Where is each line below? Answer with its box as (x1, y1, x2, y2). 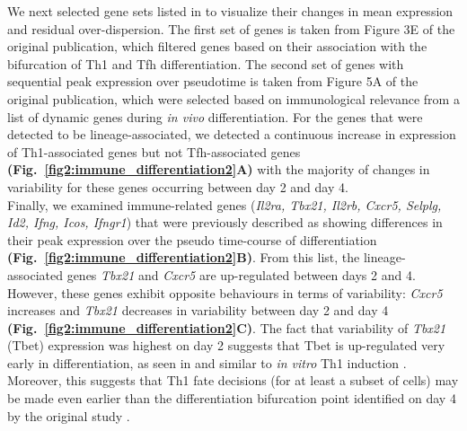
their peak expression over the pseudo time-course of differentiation (7, 230, 377, 249)
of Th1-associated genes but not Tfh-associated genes (7, 142, 301, 161)
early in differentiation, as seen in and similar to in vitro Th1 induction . (7, 353, 407, 372)
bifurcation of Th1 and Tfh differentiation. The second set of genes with (7, 54, 404, 73)
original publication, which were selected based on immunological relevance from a (7, 89, 460, 108)
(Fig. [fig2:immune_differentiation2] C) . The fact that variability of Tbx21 (7, 318, 446, 337)
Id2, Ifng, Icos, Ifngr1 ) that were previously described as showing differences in (7, 213, 443, 232)
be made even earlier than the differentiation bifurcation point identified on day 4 (7, 389, 456, 408)
